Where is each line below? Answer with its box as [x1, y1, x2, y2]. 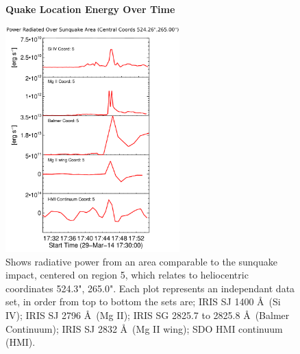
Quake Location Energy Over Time [5, 2, 175, 16]
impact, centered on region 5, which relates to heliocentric [5, 268, 249, 282]
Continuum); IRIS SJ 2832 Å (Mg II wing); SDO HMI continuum [5, 321, 283, 335]
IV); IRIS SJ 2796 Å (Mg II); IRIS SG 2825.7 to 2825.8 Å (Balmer [5, 307, 290, 322]
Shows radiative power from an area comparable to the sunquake [5, 254, 278, 268]
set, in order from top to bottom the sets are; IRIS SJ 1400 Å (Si [5, 294, 281, 309]
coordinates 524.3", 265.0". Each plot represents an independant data [5, 281, 295, 295]
